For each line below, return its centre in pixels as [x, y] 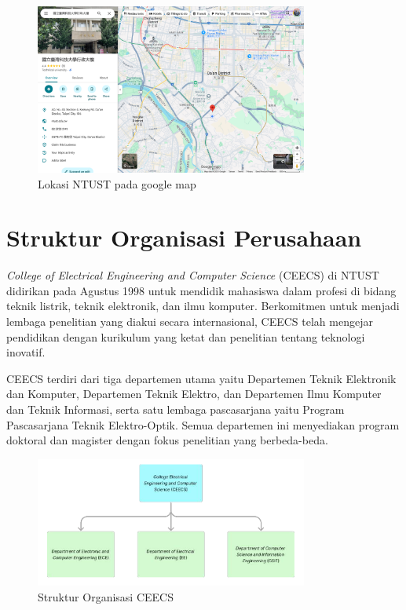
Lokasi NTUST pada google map [117, 183]
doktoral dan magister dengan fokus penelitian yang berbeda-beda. [167, 440]
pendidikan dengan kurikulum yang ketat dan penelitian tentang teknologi [186, 336]
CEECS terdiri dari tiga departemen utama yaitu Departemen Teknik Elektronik [201, 378]
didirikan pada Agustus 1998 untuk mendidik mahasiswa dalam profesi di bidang [201, 290]
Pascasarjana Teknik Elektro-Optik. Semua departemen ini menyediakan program [203, 424]
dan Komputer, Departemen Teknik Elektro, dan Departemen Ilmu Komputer [194, 394]
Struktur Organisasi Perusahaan [184, 237]
